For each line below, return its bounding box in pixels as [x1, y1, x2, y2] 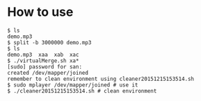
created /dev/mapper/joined [7, 69, 89, 76]
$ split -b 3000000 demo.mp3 [7, 39, 92, 46]
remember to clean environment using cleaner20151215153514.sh [7, 75, 195, 82]
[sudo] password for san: [7, 63, 82, 70]
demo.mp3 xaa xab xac [7, 51, 79, 58]
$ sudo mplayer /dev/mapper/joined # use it [7, 81, 138, 89]
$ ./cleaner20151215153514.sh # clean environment [7, 87, 157, 94]
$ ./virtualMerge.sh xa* [7, 57, 79, 64]
